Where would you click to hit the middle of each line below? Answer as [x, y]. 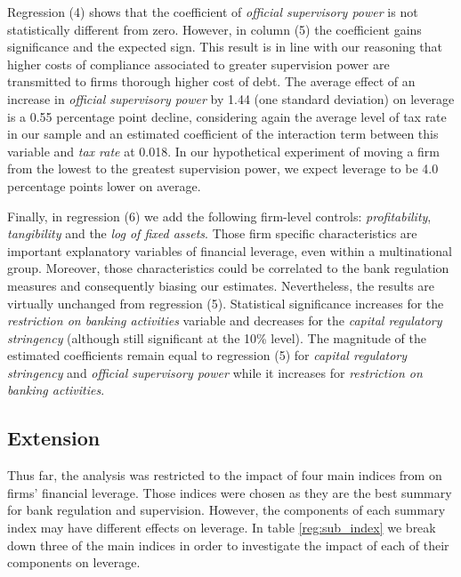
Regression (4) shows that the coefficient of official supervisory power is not [213, 12]
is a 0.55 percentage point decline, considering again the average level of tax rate [227, 116]
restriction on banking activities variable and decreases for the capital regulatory [225, 321]
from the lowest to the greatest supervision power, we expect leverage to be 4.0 [223, 168]
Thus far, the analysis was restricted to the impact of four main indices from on [225, 475]
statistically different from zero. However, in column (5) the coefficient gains [214, 29]
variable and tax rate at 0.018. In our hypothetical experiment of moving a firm [223, 151]
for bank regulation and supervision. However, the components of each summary [226, 510]
